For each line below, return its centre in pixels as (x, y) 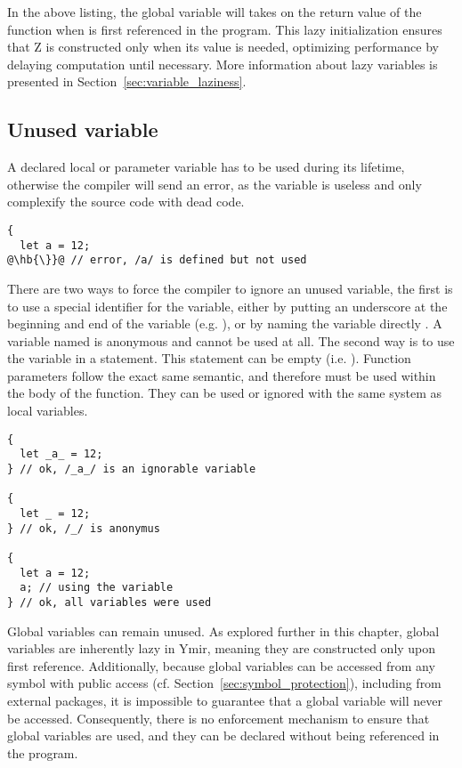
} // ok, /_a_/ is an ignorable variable (132, 469)
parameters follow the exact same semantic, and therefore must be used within (222, 375)
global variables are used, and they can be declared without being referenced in (223, 736)
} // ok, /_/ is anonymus (84, 528)
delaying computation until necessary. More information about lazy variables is (223, 64)
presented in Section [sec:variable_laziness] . (127, 81)
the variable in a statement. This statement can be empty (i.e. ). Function (209, 358)
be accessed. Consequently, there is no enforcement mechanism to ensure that (219, 718)
